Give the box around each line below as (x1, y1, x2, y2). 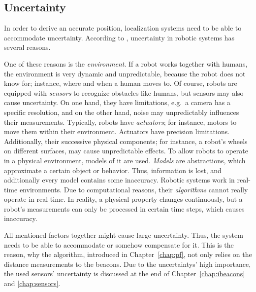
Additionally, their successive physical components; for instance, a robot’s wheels (4, 136, 248, 146)
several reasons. (4, 42, 51, 52)
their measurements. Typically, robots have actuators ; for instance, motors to (4, 116, 237, 127)
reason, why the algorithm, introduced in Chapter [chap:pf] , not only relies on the (4, 249, 252, 259)
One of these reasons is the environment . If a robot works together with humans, (4, 58, 248, 69)
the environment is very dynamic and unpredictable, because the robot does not (4, 68, 246, 78)
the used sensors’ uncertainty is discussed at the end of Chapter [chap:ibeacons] (4, 268, 245, 279)
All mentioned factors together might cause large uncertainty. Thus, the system (4, 230, 243, 240)
